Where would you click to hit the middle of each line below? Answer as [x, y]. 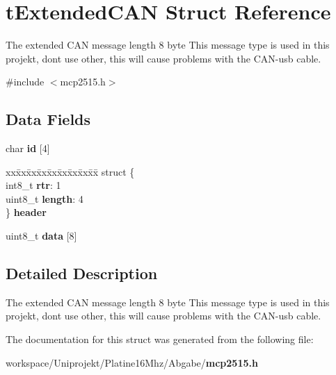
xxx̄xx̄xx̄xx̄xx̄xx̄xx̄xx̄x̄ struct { [70, 171]
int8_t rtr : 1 [33, 185]
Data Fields [48, 119]
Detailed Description [82, 273]
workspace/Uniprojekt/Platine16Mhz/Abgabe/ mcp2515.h [132, 362]
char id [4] [28, 148]
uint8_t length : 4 [45, 198]
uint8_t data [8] [41, 236]
